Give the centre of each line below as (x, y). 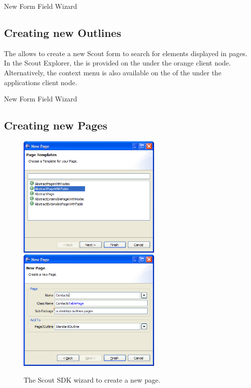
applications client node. (41, 82)
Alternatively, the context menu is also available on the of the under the (113, 72)
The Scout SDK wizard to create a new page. (92, 379)
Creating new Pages (56, 125)
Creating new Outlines (63, 32)
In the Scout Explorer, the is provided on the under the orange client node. (117, 63)
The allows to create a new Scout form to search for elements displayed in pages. (126, 53)
